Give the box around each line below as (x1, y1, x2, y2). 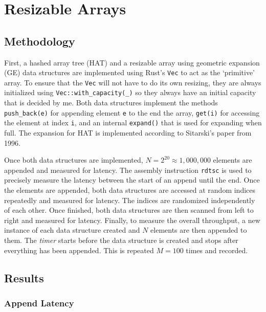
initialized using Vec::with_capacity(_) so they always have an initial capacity (4, 87, 256, 98)
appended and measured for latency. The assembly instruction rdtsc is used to (4, 164, 252, 175)
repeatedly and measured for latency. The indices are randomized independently (4, 194, 255, 205)
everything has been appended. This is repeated (4, 244, 154, 255)
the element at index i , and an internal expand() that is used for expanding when (4, 117, 262, 128)
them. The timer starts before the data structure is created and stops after (4, 235, 238, 246)
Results (4, 270, 44, 285)
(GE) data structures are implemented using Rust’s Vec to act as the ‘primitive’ (4, 67, 255, 78)
